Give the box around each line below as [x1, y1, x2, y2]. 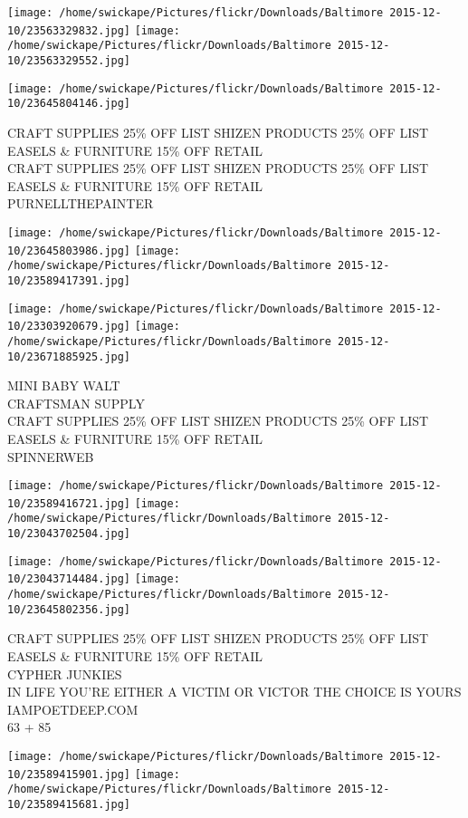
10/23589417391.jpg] [7, 274, 131, 287]
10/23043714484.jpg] [7, 573, 131, 586]
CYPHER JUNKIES [7, 664, 122, 683]
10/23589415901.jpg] [7, 767, 131, 781]
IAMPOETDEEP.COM [7, 699, 138, 718]
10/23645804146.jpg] [7, 97, 131, 111]
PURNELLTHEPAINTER [7, 194, 154, 213]
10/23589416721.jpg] [7, 496, 131, 510]
